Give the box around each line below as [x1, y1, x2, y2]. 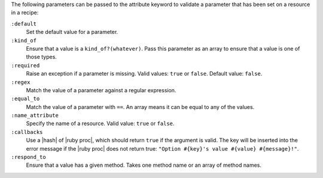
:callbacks [11, 129, 43, 135]
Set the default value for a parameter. [26, 29, 118, 36]
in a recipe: [11, 9, 39, 16]
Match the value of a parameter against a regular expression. [26, 86, 176, 93]
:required [11, 62, 40, 68]
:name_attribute [11, 112, 59, 119]
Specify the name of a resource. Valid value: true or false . [26, 120, 175, 127]
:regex [11, 79, 31, 86]
